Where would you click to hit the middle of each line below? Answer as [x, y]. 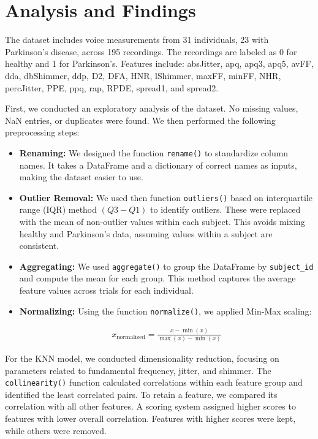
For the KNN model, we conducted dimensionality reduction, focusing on [142, 358]
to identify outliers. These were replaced [225, 209]
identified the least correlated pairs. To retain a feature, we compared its [141, 394]
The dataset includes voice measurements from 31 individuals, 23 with [137, 40]
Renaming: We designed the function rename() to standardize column [154, 152]
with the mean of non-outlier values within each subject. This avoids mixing [162, 221]
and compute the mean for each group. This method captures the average [157, 278]
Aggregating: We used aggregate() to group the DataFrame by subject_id [166, 266]
